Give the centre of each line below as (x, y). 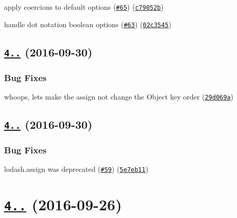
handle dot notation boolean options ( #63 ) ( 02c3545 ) (88, 24)
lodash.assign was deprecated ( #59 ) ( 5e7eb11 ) (76, 169)
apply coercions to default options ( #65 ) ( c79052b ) (84, 7)
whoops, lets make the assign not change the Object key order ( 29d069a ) (119, 96)
